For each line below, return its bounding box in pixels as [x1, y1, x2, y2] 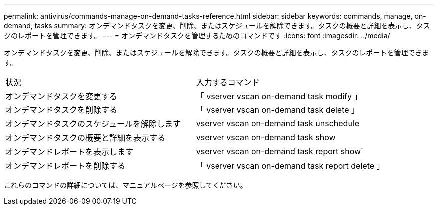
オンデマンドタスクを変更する [5, 91, 118, 101]
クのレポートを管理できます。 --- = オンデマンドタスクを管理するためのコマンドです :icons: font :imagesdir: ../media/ [4, 31, 390, 40]
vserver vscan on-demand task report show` [196, 146, 364, 156]
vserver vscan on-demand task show [196, 132, 336, 142]
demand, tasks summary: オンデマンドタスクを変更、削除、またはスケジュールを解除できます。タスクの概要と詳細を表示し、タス [4, 21, 430, 30]
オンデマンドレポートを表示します [5, 147, 134, 157]
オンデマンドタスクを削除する [5, 105, 118, 115]
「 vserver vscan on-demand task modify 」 [196, 91, 362, 101]
